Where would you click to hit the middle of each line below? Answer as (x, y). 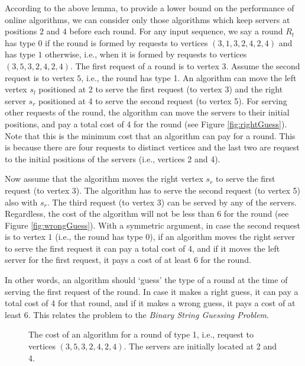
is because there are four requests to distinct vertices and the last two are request (152, 147)
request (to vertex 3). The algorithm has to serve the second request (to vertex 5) (152, 190)
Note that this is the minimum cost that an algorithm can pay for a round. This (150, 135)
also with (21, 202)
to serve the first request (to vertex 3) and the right (189, 89)
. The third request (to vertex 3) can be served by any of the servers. (172, 202)
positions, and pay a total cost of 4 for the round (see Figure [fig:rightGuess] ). (146, 123)
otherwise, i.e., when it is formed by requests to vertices (146, 54)
